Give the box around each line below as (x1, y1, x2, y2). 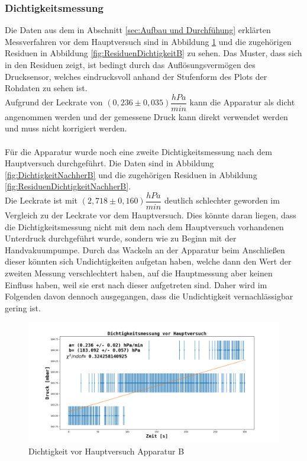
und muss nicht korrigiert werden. (5, 122, 127, 134)
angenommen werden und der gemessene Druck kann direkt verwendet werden (5, 110, 288, 122)
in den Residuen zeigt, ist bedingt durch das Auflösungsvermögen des (5, 59, 256, 70)
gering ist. (5, 301, 41, 314)
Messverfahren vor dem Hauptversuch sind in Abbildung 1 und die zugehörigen (5, 35, 292, 47)
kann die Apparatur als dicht (189, 96, 295, 108)
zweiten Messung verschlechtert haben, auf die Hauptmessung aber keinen (5, 267, 273, 279)
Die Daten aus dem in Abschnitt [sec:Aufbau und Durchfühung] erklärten (5, 24, 271, 36)
